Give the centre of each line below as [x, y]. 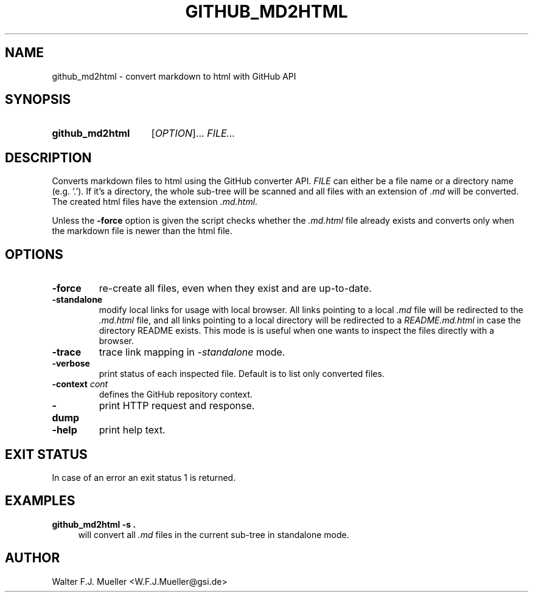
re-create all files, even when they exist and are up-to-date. [235, 288]
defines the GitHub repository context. [176, 395]
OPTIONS [34, 254]
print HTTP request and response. [177, 406]
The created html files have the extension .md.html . [155, 202]
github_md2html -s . [94, 524]
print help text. [132, 430]
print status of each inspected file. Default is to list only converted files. [242, 374]
